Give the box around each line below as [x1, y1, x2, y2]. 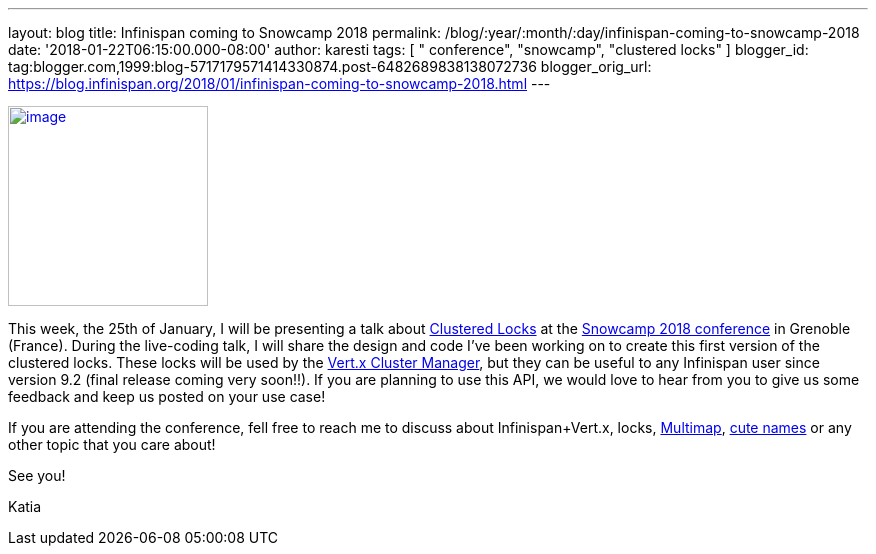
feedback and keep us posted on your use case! [8, 388, 326, 405]
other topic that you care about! [8, 436, 216, 453]
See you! [8, 467, 66, 484]
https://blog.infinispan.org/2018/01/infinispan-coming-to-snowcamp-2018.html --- [8, 75, 551, 92]
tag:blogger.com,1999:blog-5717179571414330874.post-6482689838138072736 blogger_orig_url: [8, 58, 652, 75]
